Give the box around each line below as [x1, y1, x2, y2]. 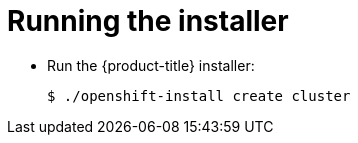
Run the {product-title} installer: [47, 56, 255, 74]
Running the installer [7, 4, 289, 38]
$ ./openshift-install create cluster [47, 87, 351, 104]
